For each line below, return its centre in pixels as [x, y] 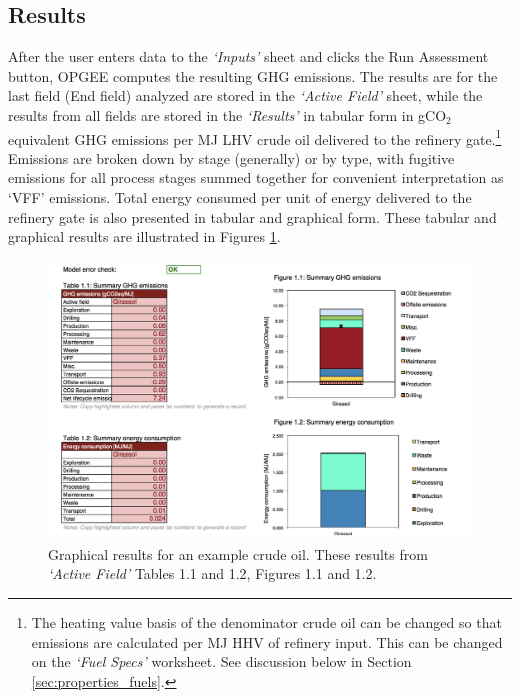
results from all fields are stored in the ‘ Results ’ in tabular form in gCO [227, 114]
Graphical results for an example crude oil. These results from [238, 553]
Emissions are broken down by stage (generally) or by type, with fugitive [231, 157]
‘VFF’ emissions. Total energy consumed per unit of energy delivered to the [240, 197]
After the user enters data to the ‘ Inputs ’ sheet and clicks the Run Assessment [248, 56]
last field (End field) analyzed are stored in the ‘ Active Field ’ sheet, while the [245, 95]
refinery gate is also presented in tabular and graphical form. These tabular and [252, 216]
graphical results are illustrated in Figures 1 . [144, 236]
